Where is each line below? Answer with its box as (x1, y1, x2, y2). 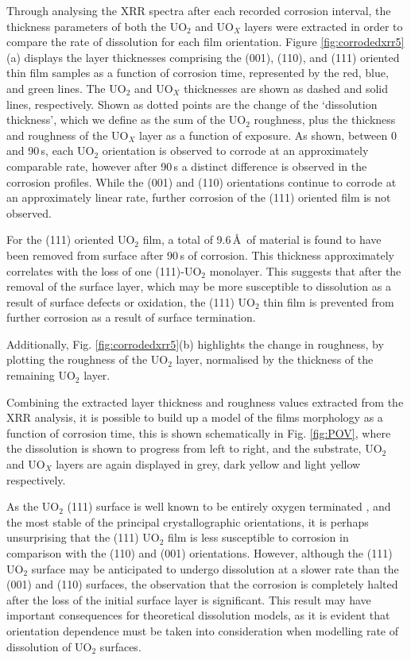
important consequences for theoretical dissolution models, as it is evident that (6, 607, 390, 623)
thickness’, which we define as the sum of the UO (6, 111, 246, 128)
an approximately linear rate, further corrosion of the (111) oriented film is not (6, 189, 391, 206)
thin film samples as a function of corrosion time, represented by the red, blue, (6, 64, 389, 81)
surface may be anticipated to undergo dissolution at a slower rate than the (31, 560, 399, 577)
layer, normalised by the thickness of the (176, 351, 374, 368)
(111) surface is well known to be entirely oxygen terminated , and (67, 498, 391, 515)
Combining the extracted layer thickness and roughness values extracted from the (6, 393, 404, 410)
